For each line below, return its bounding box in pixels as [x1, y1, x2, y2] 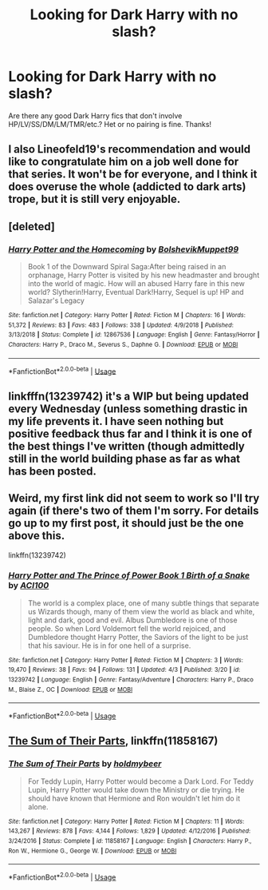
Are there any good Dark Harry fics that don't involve [8, 110, 183, 121]
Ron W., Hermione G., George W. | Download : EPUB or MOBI [8, 847, 177, 855]
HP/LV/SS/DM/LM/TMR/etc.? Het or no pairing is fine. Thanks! [8, 119, 212, 129]
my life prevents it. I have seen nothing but [8, 414, 224, 428]
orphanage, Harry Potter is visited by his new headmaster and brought [27, 270, 260, 280]
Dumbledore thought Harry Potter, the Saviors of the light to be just [27, 632, 249, 642]
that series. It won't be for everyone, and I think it [8, 168, 258, 181]
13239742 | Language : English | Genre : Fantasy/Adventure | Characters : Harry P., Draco [8, 676, 254, 684]
